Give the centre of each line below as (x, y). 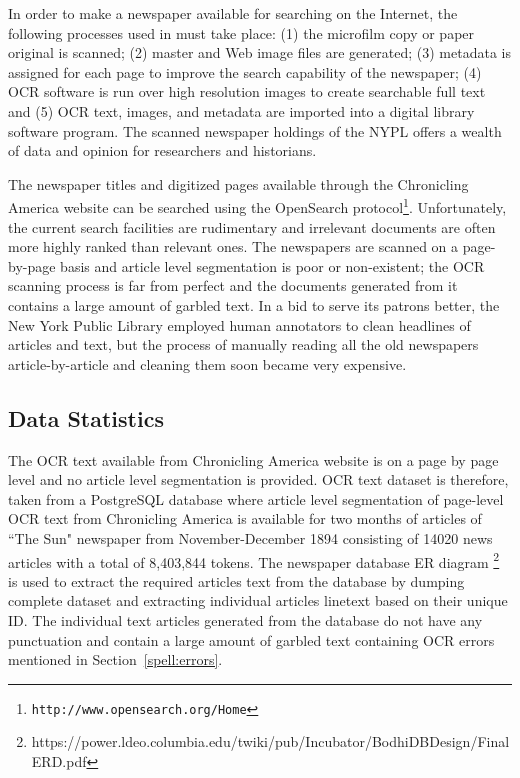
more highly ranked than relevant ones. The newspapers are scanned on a (233, 246)
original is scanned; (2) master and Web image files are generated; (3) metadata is (259, 52)
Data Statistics (86, 417)
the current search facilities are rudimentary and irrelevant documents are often (252, 226)
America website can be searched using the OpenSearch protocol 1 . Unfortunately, (257, 205)
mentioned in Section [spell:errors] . (115, 659)
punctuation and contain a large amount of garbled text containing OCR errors (251, 639)
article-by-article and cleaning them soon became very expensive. (207, 363)
